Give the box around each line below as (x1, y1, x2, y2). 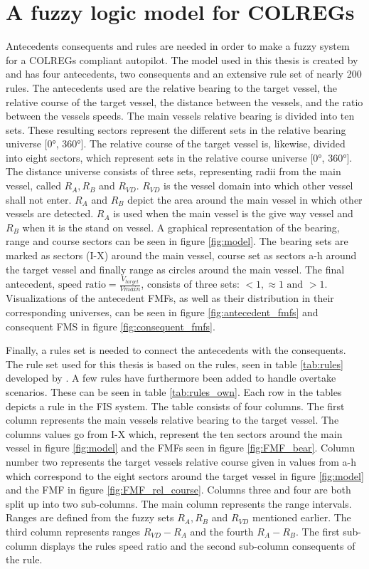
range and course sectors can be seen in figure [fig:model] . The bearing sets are (6, 234, 348, 249)
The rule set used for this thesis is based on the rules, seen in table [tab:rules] (6, 356, 343, 371)
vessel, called (6, 178, 61, 193)
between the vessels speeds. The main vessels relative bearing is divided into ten (6, 108, 355, 123)
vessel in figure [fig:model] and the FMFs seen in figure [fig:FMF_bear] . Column (6, 440, 355, 455)
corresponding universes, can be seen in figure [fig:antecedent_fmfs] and (6, 305, 319, 320)
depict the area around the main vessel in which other (127, 192, 363, 207)
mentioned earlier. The (252, 510, 351, 525)
